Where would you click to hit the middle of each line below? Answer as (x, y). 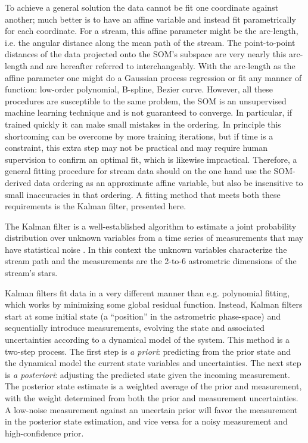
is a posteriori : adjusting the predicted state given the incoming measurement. (147, 374)
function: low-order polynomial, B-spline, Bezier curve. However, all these (139, 89)
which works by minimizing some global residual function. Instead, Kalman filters (154, 304)
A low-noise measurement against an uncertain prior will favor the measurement (151, 409)
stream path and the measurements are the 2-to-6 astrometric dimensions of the (151, 261)
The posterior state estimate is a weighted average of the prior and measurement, (153, 386)
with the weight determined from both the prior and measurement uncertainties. (152, 398)
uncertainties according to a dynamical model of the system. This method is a (147, 340)
